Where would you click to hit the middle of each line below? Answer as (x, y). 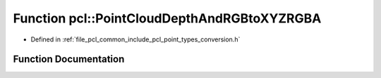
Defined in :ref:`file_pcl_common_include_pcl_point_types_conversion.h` (135, 39)
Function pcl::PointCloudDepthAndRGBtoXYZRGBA (167, 18)
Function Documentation (69, 59)
